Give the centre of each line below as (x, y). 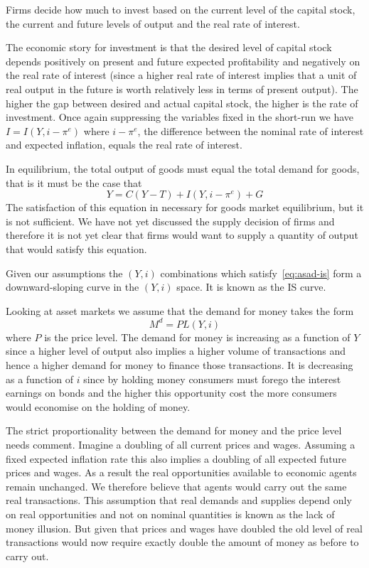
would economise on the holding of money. (98, 406)
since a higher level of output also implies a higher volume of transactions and (176, 351)
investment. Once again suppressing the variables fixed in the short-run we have (180, 117)
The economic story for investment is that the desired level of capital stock (169, 47)
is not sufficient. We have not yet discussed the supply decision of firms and (170, 221)
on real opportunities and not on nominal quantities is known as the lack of (170, 514)
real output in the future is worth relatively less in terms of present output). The (182, 89)
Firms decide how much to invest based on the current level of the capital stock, (181, 9)
